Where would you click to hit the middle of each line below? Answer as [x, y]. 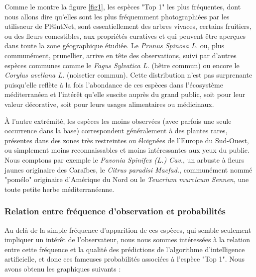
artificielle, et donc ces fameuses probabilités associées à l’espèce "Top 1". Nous [125, 259]
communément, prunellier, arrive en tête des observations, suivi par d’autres [121, 55]
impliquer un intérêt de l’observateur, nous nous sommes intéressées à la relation [128, 239]
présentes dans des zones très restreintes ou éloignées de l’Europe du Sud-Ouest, [127, 140]
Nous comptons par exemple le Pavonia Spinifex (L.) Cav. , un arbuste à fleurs [125, 159]
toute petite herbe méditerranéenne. [60, 189]
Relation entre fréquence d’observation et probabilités [115, 211]
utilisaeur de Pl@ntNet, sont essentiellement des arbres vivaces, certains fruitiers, [128, 26]
